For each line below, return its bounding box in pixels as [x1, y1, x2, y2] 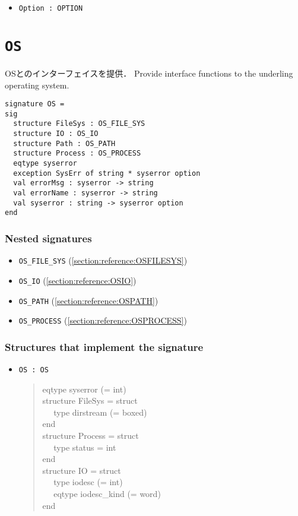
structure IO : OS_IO [13, 129, 99, 138]
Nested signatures [5, 230, 92, 245]
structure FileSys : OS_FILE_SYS [13, 119, 145, 128]
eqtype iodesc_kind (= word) [53, 487, 161, 500]
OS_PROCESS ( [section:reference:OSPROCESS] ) [18, 314, 187, 327]
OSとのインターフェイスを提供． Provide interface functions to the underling [5, 67, 293, 79]
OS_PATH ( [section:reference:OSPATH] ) [18, 294, 158, 306]
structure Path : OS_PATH [13, 139, 116, 148]
